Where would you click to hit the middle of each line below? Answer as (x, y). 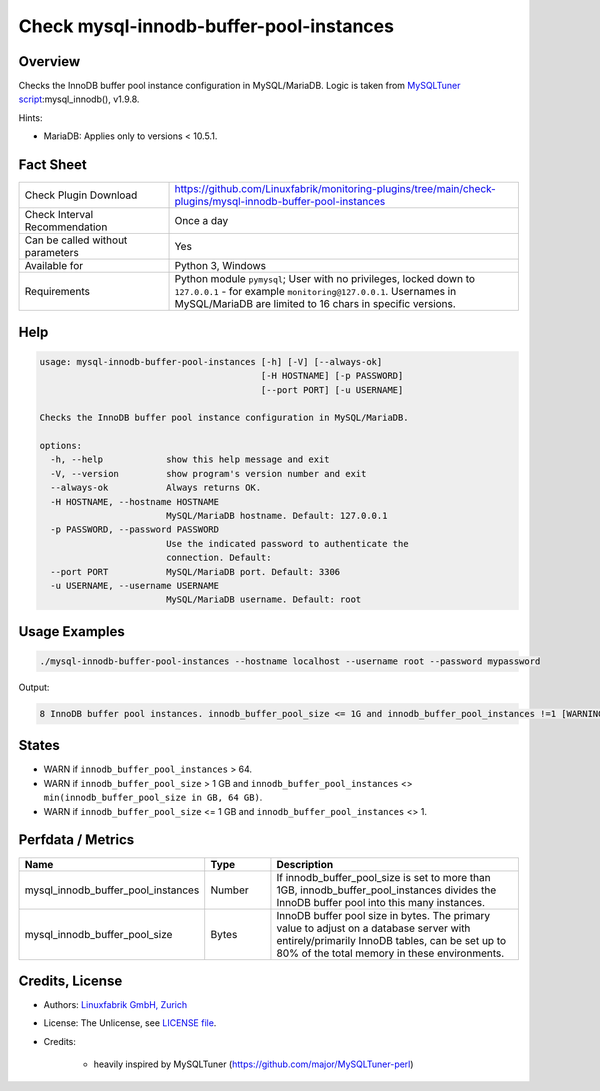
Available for (54, 266)
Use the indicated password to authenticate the (287, 543)
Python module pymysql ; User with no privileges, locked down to (324, 279)
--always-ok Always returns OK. (156, 488)
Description (305, 864)
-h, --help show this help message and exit (190, 459)
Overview (49, 61)
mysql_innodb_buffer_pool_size (98, 934)
